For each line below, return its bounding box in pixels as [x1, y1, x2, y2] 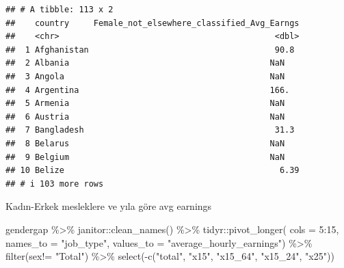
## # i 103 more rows [5, 178, 104, 189]
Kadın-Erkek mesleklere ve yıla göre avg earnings [5, 199, 212, 213]
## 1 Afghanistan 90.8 [5, 44, 295, 55]
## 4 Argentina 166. [5, 85, 290, 95]
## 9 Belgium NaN [5, 152, 285, 162]
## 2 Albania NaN [5, 58, 285, 68]
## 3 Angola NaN [5, 71, 285, 81]
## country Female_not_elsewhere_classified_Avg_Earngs [5, 18, 300, 28]
